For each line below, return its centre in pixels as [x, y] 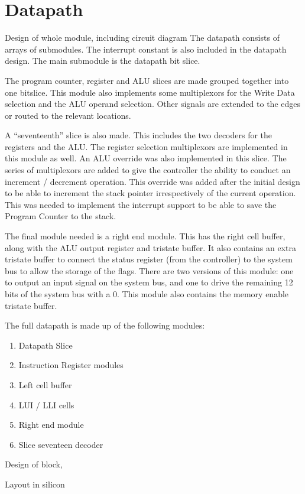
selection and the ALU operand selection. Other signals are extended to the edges [152, 104]
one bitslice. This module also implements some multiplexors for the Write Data [150, 92]
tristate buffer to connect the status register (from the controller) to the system [149, 259]
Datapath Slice [46, 345]
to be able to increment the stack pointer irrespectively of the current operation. [150, 193]
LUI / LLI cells [46, 404]
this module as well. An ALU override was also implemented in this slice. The [146, 158]
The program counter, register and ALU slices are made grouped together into [147, 80]
